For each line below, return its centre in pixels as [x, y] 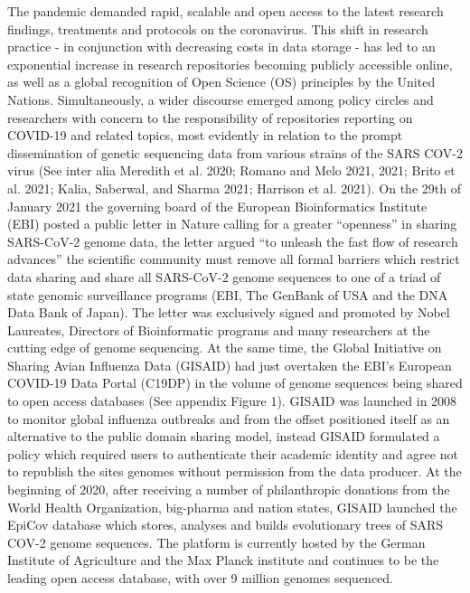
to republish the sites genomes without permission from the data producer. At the [235, 471]
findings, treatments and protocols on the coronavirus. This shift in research [218, 28]
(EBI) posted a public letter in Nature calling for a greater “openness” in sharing [232, 224]
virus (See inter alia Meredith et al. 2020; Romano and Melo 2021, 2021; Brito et [231, 170]
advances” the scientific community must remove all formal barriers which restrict [234, 259]
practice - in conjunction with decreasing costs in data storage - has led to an [221, 47]
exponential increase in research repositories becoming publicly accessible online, [230, 64]
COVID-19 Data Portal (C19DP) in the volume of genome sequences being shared [235, 383]
